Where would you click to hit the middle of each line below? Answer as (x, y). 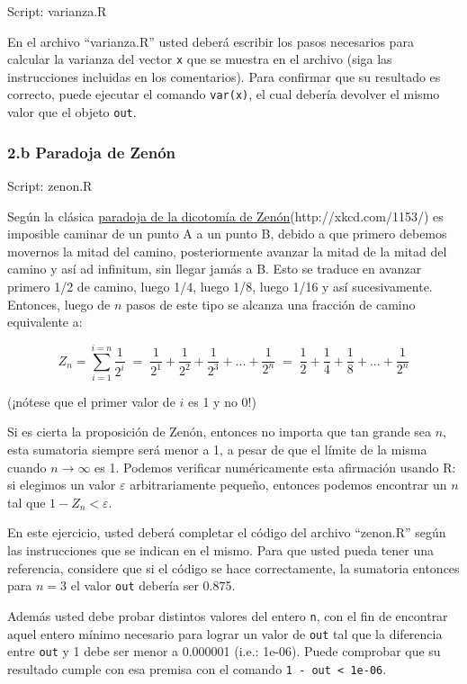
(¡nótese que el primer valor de (91, 401)
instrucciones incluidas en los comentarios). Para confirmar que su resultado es (224, 76)
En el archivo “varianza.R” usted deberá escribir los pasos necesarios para (211, 41)
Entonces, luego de (59, 304)
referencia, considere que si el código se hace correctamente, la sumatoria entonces (233, 567)
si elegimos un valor (62, 485)
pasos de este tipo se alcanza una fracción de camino (270, 304)
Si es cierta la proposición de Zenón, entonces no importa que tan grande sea (220, 432)
